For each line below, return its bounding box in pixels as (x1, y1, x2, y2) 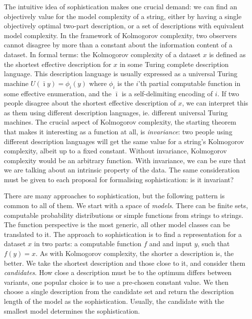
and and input (149, 238, 192, 249)
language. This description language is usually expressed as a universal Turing (4, 68, 237, 79)
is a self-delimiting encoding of (122, 88, 213, 98)
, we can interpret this (182, 98, 249, 108)
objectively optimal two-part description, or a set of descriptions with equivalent (4, 21, 244, 31)
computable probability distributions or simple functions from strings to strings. (4, 210, 244, 220)
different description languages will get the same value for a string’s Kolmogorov (4, 136, 244, 146)
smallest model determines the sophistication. (4, 305, 140, 316)
